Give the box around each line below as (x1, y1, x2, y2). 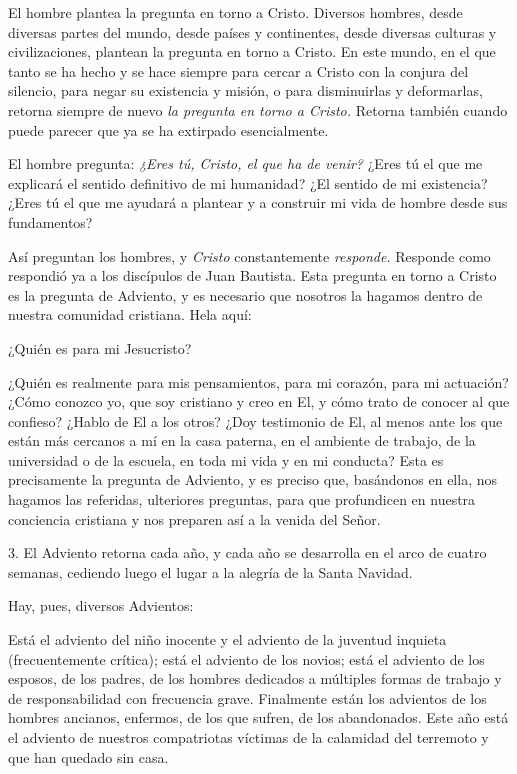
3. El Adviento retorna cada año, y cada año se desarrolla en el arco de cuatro (8, 542, 487, 563)
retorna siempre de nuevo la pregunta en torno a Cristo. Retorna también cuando (8, 99, 508, 120)
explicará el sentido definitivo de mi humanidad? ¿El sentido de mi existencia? (8, 172, 488, 193)
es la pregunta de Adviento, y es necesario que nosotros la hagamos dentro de (8, 284, 483, 305)
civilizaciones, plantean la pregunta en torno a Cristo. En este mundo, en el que (8, 41, 496, 62)
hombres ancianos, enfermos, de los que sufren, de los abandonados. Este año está (8, 707, 509, 728)
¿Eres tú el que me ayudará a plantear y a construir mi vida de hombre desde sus (8, 192, 508, 213)
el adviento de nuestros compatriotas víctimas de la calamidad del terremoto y (8, 727, 489, 747)
